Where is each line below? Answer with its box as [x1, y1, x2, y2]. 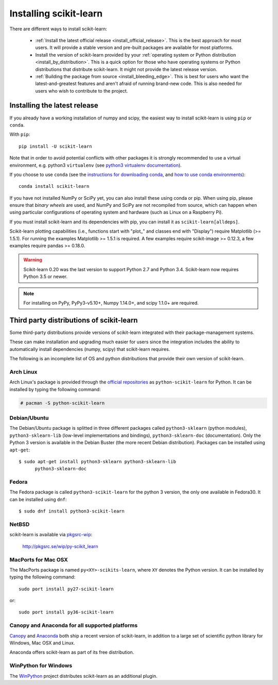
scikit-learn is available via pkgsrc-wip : [9, 532, 93, 538]
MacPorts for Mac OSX [9, 556, 68, 563]
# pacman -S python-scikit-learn [20, 400, 105, 406]
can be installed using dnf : [9, 496, 67, 502]
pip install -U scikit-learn [19, 143, 92, 149]
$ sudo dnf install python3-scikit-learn [19, 508, 125, 514]
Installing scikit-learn [9, 8, 103, 19]
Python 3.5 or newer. [23, 273, 68, 280]
